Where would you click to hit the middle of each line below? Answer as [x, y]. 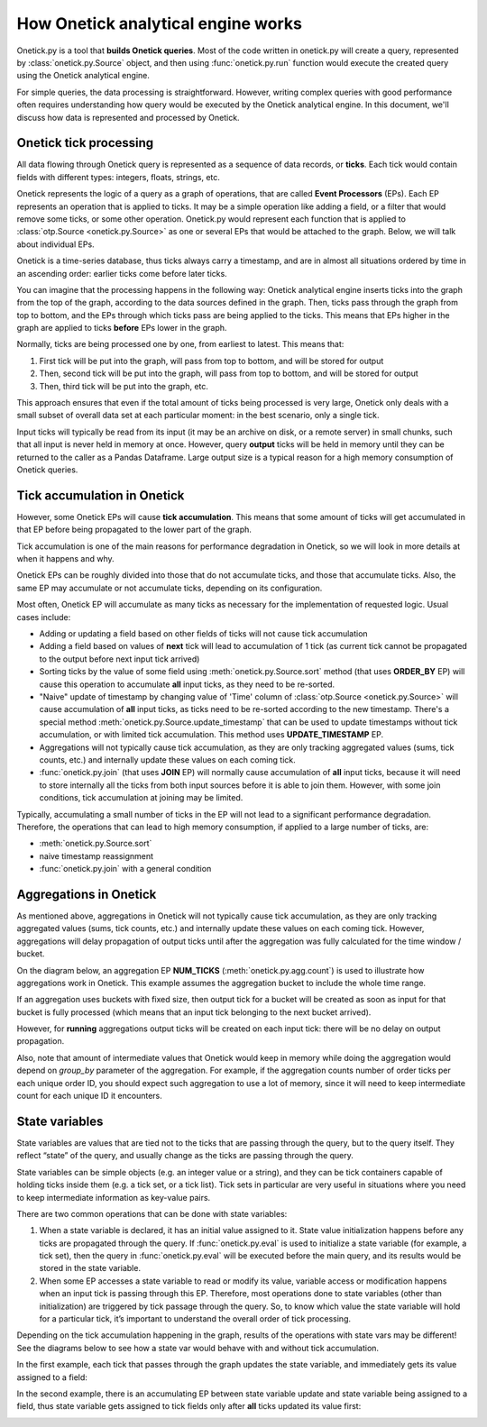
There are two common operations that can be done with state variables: [152, 1213]
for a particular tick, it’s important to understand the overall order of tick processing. [195, 1319]
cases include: [44, 617]
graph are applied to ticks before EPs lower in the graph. [122, 328]
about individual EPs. [55, 244]
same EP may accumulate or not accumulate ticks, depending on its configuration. [170, 588]
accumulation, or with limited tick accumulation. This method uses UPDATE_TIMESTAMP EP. [211, 735]
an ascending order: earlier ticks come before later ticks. [122, 273]
